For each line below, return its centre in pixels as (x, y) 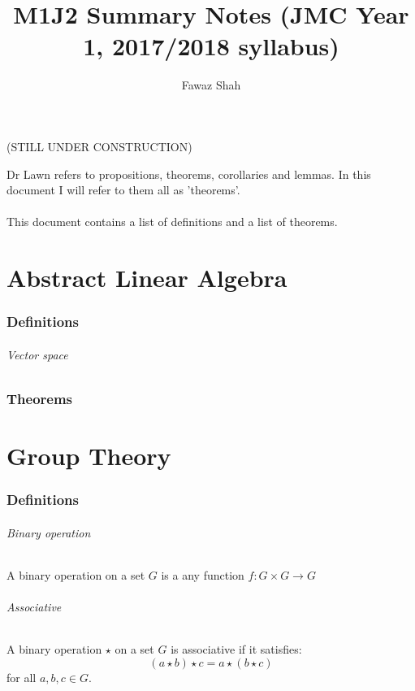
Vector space (37, 354)
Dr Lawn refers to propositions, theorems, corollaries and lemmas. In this (189, 174)
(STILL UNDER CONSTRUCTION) (99, 146)
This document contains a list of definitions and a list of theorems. (172, 222)
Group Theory (89, 455)
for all (22, 677)
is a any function (203, 574)
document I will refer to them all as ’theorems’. (123, 190)
